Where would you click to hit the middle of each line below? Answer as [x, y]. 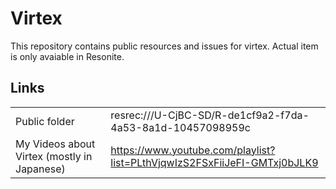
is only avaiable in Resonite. [67, 56]
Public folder [45, 121]
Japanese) [40, 169]
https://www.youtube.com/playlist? [193, 150]
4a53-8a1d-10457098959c [180, 127]
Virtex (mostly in [54, 156]
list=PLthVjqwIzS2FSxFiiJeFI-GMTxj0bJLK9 [214, 162]
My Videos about [55, 144]
